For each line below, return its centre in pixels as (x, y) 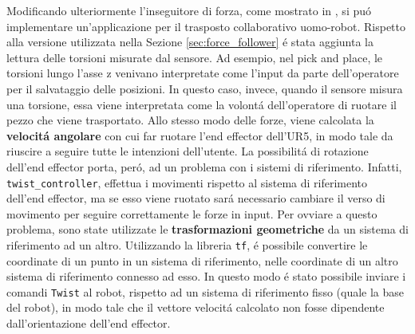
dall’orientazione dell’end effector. (89, 323)
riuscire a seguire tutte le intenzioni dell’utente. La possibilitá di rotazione (188, 151)
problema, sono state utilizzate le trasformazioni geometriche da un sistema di (208, 229)
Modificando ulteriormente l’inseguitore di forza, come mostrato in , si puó (189, 10)
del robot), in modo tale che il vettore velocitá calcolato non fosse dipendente (196, 307)
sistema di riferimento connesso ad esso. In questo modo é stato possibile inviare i (206, 276)
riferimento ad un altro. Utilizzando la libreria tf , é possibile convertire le (187, 244)
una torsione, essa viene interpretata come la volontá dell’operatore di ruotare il (202, 104)
